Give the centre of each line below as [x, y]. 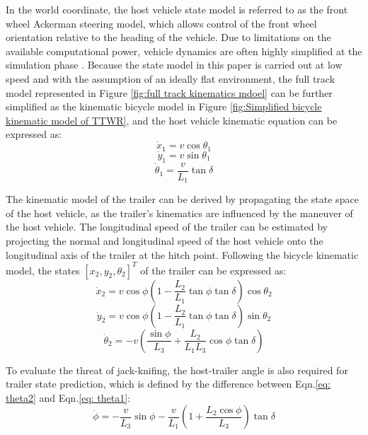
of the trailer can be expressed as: [213, 270]
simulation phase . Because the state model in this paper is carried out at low [174, 65]
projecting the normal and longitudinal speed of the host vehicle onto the [165, 240]
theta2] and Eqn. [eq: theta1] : [68, 397]
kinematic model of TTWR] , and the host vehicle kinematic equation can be [172, 120]
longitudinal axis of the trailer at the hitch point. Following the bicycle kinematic [182, 254]
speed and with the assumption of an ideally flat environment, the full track [171, 78]
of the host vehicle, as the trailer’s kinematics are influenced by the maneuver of [179, 213]
